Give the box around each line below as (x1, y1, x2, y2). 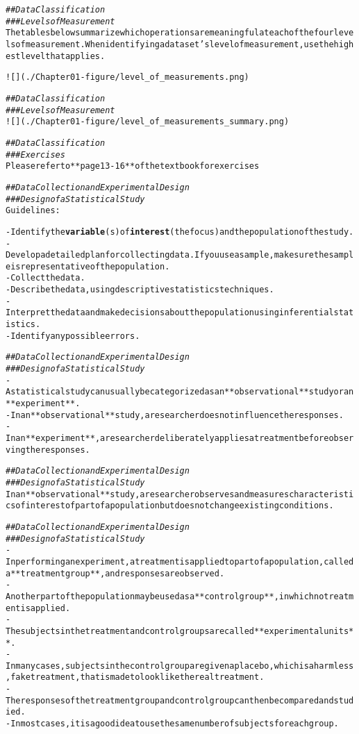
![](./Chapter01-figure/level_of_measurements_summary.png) (6, 117, 290, 127)
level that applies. (20, 51, 106, 61)
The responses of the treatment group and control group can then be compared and (6, 695, 334, 706)
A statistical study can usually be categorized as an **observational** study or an (6, 387, 354, 397)
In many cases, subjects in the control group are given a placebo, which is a (6, 660, 314, 671)
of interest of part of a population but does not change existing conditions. (15, 501, 334, 511)
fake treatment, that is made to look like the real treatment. (10, 672, 265, 683)
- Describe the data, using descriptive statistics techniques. (6, 285, 274, 295)
